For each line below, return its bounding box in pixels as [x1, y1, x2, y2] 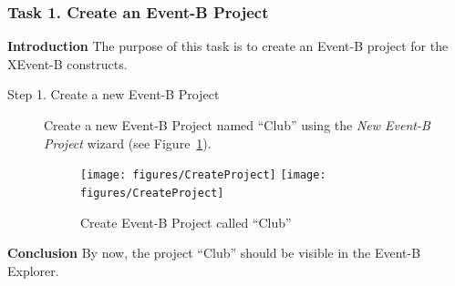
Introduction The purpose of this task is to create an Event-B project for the [7, 36, 449, 56]
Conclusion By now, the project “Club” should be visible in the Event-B [7, 243, 421, 262]
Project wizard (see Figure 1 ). [44, 133, 212, 152]
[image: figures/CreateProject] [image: [80, 169, 326, 182]
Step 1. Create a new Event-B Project [7, 85, 220, 104]
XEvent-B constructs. [7, 54, 128, 73]
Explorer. [7, 260, 59, 280]
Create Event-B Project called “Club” [80, 212, 292, 231]
